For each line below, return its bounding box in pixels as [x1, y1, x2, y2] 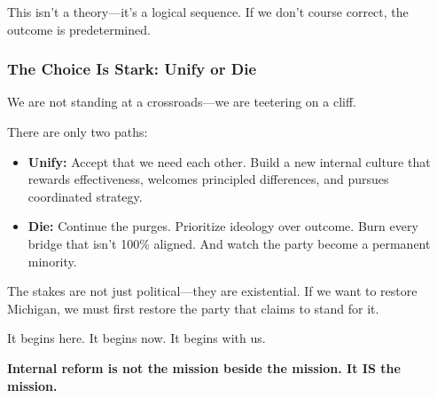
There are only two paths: [7, 123, 148, 140]
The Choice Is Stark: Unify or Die [7, 58, 257, 80]
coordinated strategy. [27, 187, 143, 205]
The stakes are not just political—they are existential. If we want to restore [7, 282, 417, 300]
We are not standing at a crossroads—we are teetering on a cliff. [7, 92, 357, 111]
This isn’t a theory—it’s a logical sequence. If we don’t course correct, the [7, 3, 409, 20]
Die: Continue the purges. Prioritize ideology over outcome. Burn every [27, 217, 418, 235]
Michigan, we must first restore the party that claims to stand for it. [7, 298, 379, 317]
